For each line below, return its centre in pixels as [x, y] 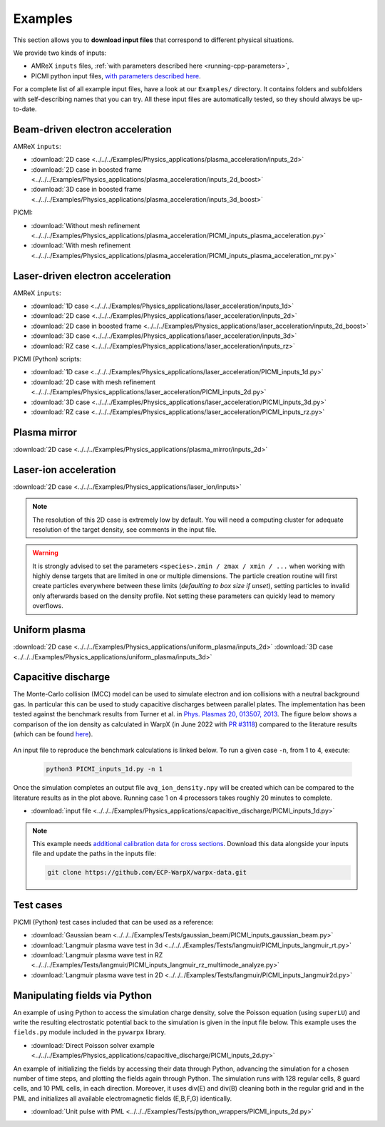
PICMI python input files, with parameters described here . [116, 76]
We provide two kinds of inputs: [60, 53]
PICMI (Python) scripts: [47, 359]
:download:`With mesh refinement [81, 245]
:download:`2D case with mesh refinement [93, 382]
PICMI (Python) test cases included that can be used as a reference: [113, 922]
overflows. [48, 606]
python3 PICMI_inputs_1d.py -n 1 [104, 769]
